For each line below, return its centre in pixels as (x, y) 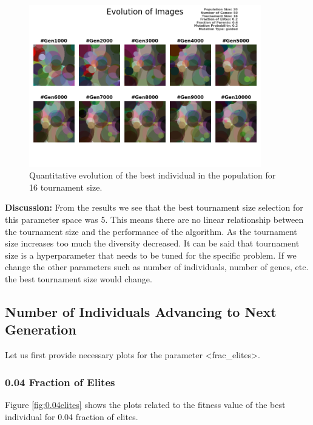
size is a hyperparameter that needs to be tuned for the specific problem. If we (151, 255)
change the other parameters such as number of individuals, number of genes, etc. (157, 267)
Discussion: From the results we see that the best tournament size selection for (154, 207)
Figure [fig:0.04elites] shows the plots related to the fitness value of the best (145, 404)
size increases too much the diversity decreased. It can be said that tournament (152, 243)
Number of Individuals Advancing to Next (141, 311)
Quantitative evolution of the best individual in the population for (153, 175)
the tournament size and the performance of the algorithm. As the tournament (151, 231)
